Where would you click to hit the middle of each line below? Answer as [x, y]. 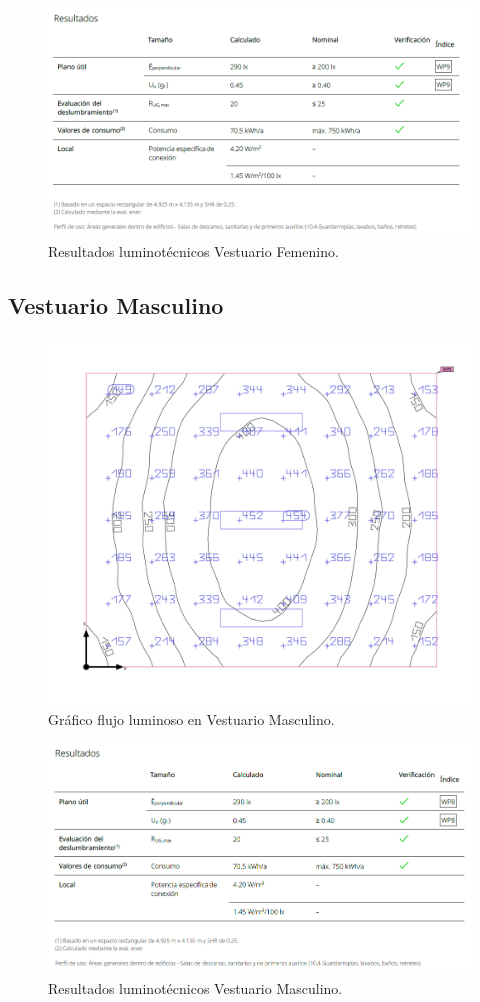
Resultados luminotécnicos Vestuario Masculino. [195, 987]
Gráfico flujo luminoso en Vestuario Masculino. [191, 718]
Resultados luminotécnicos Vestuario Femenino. [193, 250]
